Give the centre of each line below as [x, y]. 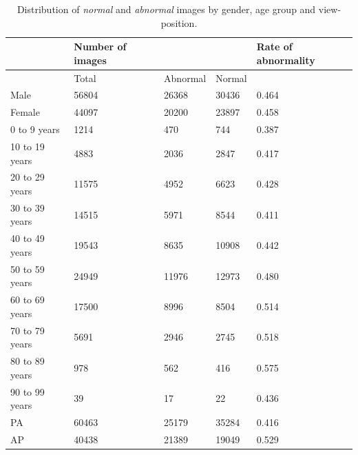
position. [179, 22]
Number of [100, 47]
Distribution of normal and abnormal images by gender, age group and [166, 9]
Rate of [274, 47]
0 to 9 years [35, 129]
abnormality [286, 60]
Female [25, 112]
